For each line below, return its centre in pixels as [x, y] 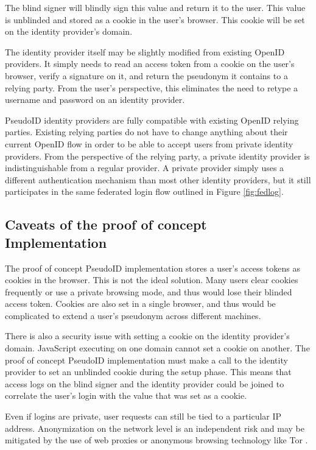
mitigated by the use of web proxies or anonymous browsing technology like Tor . [156, 440]
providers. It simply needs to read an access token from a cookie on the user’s [150, 64]
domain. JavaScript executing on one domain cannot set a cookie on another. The [157, 348]
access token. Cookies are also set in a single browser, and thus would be [140, 304]
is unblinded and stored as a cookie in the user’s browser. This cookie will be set [155, 19]
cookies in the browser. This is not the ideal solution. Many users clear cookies [152, 280]
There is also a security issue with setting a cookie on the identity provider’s [147, 336]
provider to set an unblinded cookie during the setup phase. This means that [148, 372]
